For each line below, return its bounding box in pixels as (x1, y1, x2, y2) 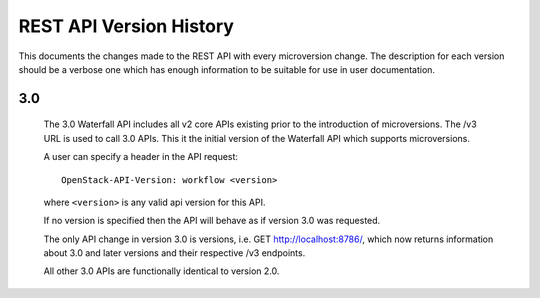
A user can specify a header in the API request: (43, 151, 239, 163)
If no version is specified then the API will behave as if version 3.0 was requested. (43, 215, 381, 227)
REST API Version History (18, 15, 235, 37)
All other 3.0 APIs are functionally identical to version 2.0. (43, 265, 280, 277)
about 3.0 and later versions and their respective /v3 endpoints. (43, 247, 306, 259)
